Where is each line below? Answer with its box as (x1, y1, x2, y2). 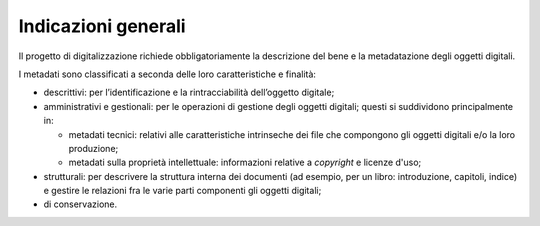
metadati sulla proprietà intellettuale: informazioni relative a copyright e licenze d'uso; (68, 156, 422, 169)
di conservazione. (43, 198, 118, 210)
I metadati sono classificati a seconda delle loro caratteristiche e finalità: (18, 68, 317, 80)
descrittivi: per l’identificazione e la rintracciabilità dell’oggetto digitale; (43, 86, 335, 99)
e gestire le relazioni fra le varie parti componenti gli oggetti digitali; (43, 185, 322, 197)
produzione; (68, 142, 119, 154)
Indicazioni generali (18, 15, 186, 37)
